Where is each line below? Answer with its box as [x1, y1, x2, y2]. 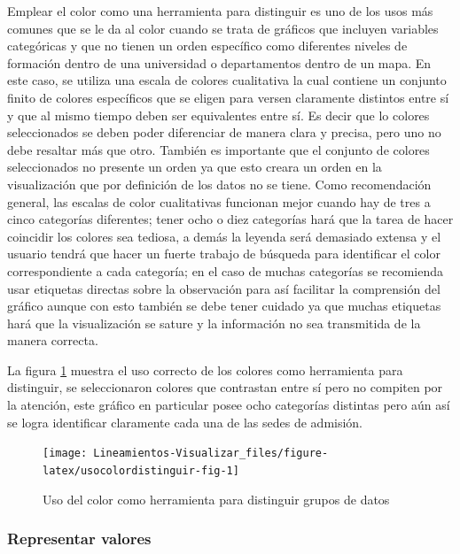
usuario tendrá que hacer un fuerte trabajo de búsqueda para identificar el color [7, 244, 441, 263]
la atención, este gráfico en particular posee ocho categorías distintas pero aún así [7, 396, 450, 414]
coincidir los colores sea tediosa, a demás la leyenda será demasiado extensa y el [7, 227, 441, 245]
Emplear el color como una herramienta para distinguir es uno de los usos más [7, 2, 433, 19]
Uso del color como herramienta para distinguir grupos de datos [43, 489, 390, 508]
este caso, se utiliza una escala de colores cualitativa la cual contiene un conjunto [7, 71, 447, 89]
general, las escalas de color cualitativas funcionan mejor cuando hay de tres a [7, 192, 431, 211]
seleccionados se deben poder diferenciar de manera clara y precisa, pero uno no [7, 123, 441, 142]
